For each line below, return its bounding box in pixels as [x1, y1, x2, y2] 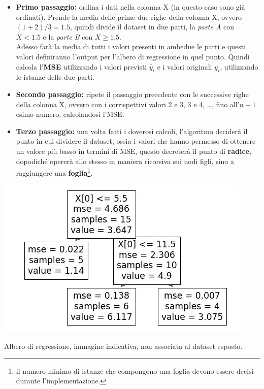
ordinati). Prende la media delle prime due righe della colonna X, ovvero [16, 11, 242, 22]
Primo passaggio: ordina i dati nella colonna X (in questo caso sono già [16, 2, 245, 12]
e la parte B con [43, 31, 93, 42]
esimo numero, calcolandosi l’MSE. [16, 109, 124, 119]
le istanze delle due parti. [16, 72, 94, 82]
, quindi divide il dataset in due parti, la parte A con [70, 21, 235, 32]
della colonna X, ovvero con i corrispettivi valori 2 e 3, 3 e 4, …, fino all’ [16, 99, 240, 109]
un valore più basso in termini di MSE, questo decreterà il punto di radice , [16, 145, 251, 156]
